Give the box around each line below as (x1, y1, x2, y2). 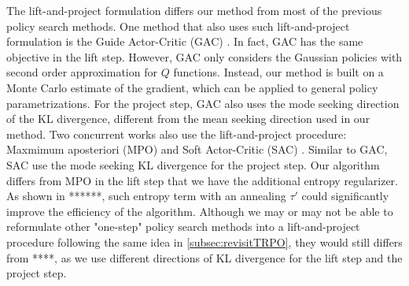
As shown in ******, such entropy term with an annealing (6, 188, 286, 204)
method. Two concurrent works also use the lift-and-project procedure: (6, 125, 347, 142)
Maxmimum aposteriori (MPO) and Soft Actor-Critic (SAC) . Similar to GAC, (6, 141, 388, 158)
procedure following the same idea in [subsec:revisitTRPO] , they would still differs (6, 233, 403, 250)
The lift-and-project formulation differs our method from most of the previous (6, 2, 382, 18)
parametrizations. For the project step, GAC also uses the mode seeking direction (6, 95, 400, 111)
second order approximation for (6, 64, 157, 80)
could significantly (301, 188, 389, 204)
